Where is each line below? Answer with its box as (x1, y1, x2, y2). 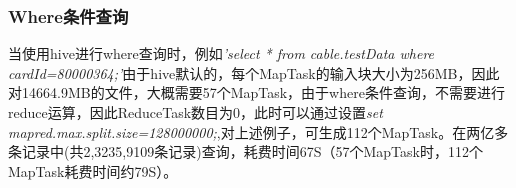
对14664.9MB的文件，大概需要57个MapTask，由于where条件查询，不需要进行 (8, 82, 505, 103)
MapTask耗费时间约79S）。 (8, 160, 178, 181)
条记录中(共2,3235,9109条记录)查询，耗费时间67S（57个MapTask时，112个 (8, 141, 483, 162)
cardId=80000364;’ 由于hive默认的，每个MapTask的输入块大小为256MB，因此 (8, 62, 500, 83)
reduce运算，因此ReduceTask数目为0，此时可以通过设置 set (8, 102, 383, 122)
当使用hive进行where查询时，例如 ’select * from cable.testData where (8, 43, 435, 64)
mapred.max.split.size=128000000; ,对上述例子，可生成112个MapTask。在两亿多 (8, 121, 509, 142)
